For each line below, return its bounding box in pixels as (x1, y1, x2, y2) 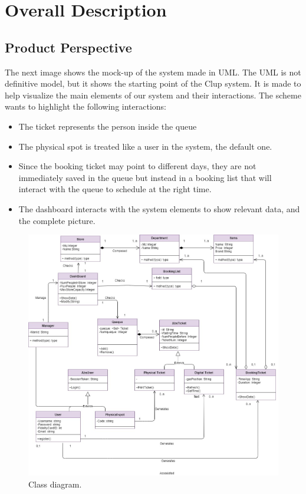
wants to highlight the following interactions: (5, 100, 166, 113)
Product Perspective (5, 38, 132, 56)
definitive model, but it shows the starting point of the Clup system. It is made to (5, 77, 301, 90)
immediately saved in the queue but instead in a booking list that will (18, 171, 272, 183)
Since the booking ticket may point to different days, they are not (18, 160, 256, 172)
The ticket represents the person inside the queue (18, 120, 197, 132)
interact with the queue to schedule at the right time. (18, 183, 212, 195)
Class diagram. (28, 478, 82, 490)
